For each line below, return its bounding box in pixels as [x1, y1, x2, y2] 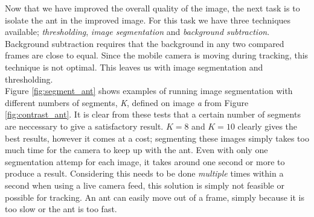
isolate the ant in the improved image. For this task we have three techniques [5, 13, 291, 26]
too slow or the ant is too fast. [5, 203, 117, 215]
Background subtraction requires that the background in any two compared [5, 37, 284, 49]
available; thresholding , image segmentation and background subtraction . [5, 25, 270, 38]
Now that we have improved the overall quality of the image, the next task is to [5, 2, 300, 14]
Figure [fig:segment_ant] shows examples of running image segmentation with [5, 84, 293, 97]
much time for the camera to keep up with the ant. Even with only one [5, 143, 268, 156]
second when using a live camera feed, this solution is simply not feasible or [5, 178, 284, 191]
